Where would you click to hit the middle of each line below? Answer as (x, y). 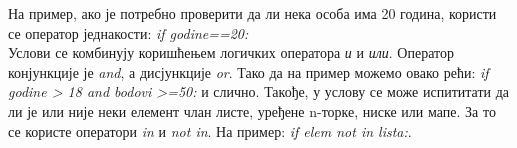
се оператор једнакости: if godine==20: (128, 32)
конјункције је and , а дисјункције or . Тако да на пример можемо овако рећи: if (248, 71)
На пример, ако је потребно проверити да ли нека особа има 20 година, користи (252, 13)
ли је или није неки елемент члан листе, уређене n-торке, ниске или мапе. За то (252, 110)
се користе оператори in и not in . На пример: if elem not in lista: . (210, 130)
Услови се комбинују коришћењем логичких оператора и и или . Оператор (231, 52)
